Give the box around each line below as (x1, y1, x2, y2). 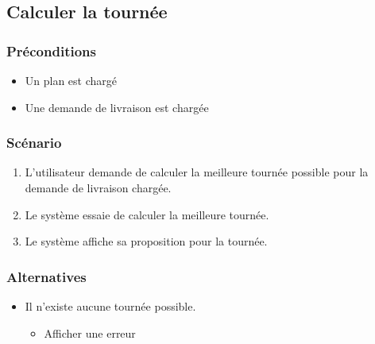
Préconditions (6, 41, 96, 60)
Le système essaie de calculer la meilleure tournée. (25, 206, 269, 222)
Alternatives (6, 266, 87, 286)
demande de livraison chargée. (25, 180, 172, 195)
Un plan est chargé (25, 72, 118, 88)
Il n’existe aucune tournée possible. (25, 298, 196, 314)
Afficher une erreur (44, 324, 136, 341)
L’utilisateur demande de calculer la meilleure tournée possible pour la (25, 164, 369, 180)
